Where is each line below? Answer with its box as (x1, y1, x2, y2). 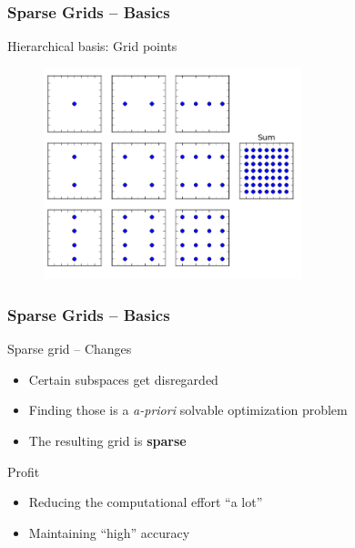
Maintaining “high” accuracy (28, 522, 190, 542)
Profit (7, 461, 40, 481)
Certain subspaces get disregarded (28, 369, 218, 388)
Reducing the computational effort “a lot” (28, 492, 263, 512)
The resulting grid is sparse (28, 431, 187, 450)
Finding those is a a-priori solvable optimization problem (28, 400, 348, 419)
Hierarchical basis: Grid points (7, 36, 177, 56)
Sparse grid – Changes (7, 339, 132, 358)
